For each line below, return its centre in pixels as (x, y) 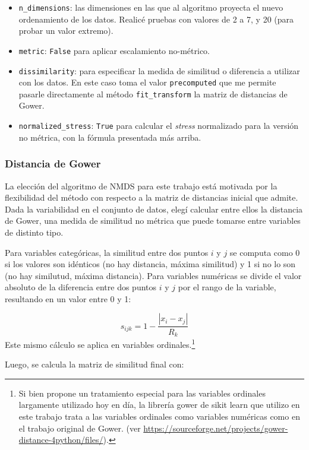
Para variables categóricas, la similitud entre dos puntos (107, 252)
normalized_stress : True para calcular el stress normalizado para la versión (159, 126)
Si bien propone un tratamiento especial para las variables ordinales (142, 393)
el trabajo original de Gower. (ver (80, 428)
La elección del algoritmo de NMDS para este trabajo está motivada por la (141, 186)
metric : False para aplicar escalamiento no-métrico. (114, 50)
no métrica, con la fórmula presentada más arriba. (110, 137)
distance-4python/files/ (61, 440)
